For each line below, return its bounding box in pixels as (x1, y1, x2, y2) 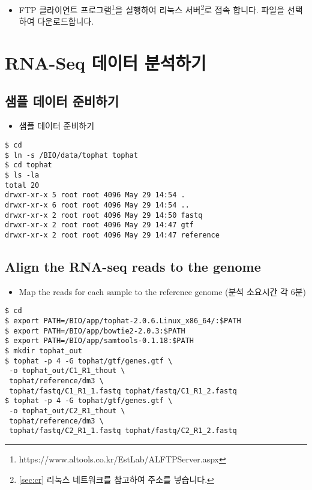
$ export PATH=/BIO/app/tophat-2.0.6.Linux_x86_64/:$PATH (5, 317, 241, 326)
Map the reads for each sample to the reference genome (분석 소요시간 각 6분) (19, 285, 306, 297)
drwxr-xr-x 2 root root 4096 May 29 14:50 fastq (5, 211, 203, 220)
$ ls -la (5, 170, 40, 179)
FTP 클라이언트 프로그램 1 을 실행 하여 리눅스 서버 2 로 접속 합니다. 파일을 (19, 2, 285, 16)
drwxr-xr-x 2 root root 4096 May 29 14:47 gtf (5, 221, 194, 230)
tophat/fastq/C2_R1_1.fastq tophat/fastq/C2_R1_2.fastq (9, 426, 237, 435)
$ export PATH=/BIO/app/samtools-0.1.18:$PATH (5, 336, 194, 345)
